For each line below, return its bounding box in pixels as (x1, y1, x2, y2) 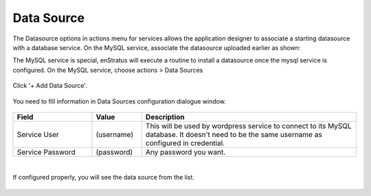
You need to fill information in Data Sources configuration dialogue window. (12, 97, 227, 106)
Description (145, 112, 185, 121)
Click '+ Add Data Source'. (12, 82, 87, 90)
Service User (16, 130, 60, 139)
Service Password (16, 147, 76, 157)
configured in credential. (145, 138, 225, 147)
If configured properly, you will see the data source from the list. (12, 173, 195, 182)
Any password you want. (145, 147, 226, 157)
